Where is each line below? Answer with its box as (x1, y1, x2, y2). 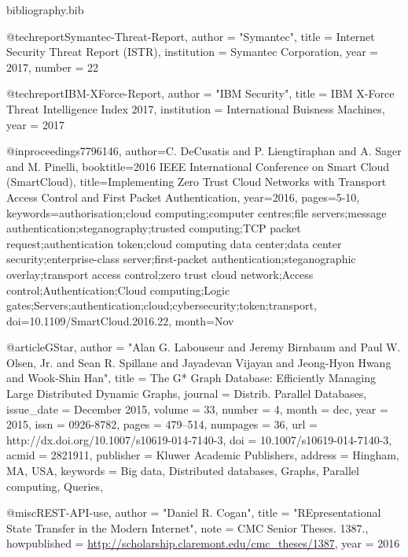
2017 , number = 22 (6, 58, 99, 75)
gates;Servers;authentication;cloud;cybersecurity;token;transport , (6, 297, 317, 314)
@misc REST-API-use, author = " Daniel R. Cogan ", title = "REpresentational (6, 504, 381, 521)
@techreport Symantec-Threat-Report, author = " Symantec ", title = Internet (6, 28, 375, 44)
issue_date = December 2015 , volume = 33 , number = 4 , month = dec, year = (6, 400, 388, 417)
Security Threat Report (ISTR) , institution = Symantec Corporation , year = (6, 43, 379, 60)
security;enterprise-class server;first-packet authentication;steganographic (6, 251, 356, 267)
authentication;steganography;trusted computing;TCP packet (6, 220, 301, 236)
